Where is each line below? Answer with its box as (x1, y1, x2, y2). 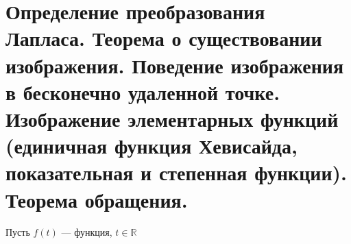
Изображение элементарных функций (5, 104, 339, 132)
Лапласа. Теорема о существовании (5, 24, 322, 52)
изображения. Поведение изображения (5, 51, 344, 79)
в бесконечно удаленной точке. (5, 77, 280, 106)
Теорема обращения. (5, 185, 188, 213)
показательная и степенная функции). (5, 158, 348, 186)
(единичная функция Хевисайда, (5, 132, 298, 160)
